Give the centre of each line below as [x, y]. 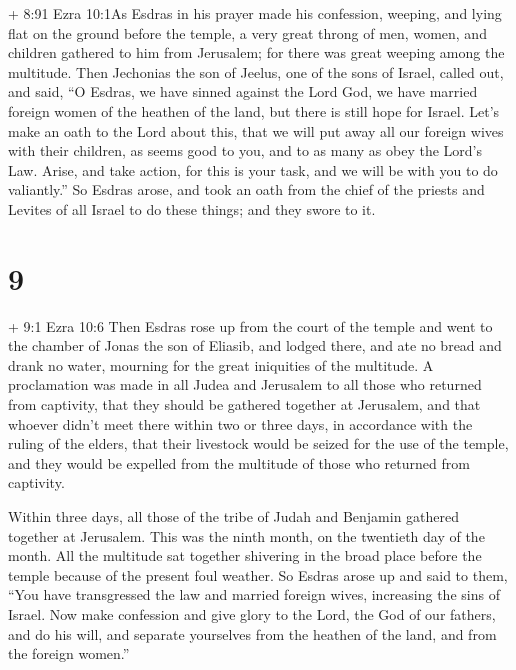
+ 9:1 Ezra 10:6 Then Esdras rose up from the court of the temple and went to [250, 325]
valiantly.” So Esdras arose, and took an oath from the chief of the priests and [246, 189]
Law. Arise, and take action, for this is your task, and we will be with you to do [253, 169]
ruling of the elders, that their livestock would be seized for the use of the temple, [258, 443]
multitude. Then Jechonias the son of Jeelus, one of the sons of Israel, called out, [256, 71]
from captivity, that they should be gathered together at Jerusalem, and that [244, 404]
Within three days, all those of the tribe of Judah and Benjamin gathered [234, 516]
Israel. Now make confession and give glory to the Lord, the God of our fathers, [252, 613]
